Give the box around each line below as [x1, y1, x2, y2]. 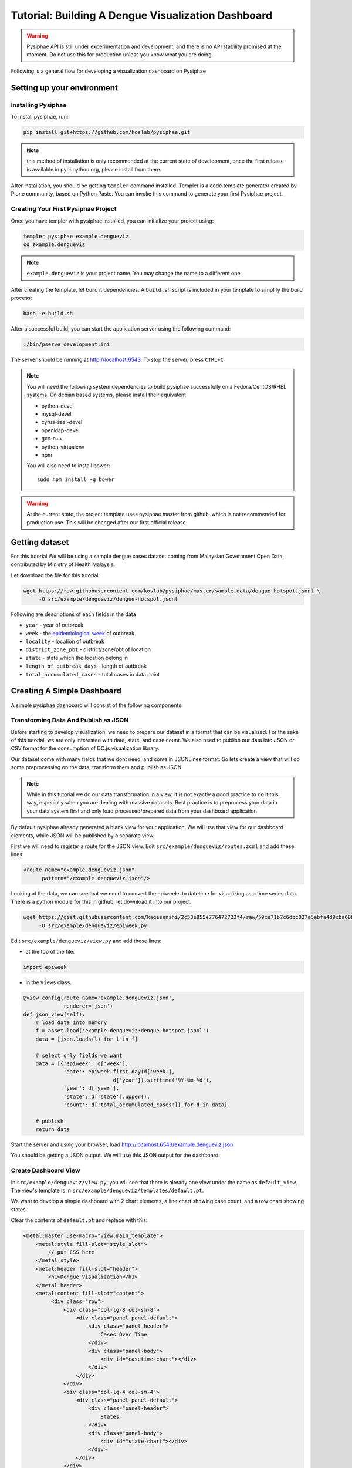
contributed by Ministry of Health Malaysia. [11, 561, 116, 568]
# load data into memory [35, 1019, 107, 1026]
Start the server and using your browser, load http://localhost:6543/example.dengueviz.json [11, 1141, 233, 1148]
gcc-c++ [41, 435, 63, 442]
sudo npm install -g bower [37, 476, 114, 483]
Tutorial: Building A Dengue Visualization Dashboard [11, 9, 273, 22]
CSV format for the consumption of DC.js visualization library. [11, 745, 160, 752]
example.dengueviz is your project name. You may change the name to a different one [26, 270, 241, 277]
